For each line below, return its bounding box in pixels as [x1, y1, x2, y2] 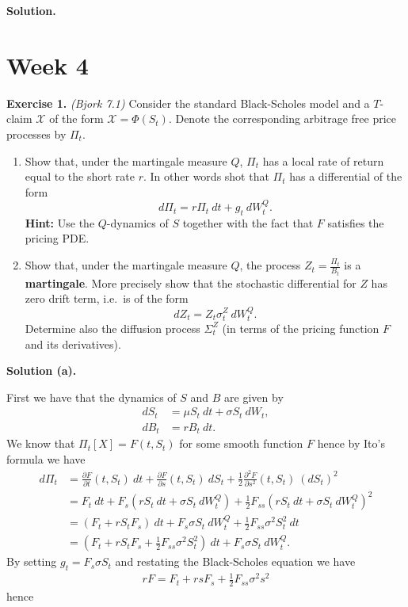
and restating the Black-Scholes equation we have [115, 553, 356, 570]
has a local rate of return [262, 152, 384, 169]
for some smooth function [179, 435, 303, 452]
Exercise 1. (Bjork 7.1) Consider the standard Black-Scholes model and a [6, 94, 370, 111]
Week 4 [6, 48, 89, 81]
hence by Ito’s [317, 435, 385, 452]
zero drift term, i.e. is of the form [25, 290, 189, 307]
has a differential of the [289, 168, 402, 185]
